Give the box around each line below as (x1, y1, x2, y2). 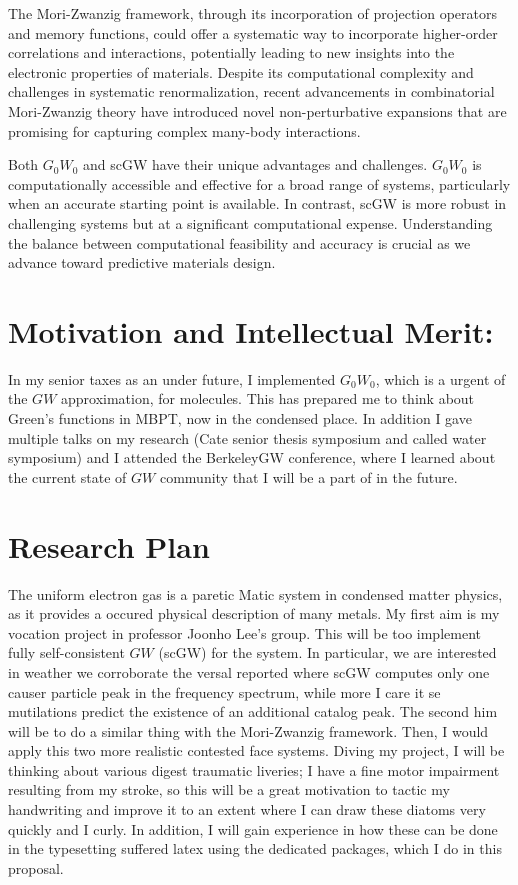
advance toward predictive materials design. (8, 252, 276, 273)
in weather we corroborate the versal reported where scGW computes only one (8, 661, 490, 682)
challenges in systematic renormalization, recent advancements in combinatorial (8, 81, 495, 102)
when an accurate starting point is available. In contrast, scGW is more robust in (8, 193, 507, 214)
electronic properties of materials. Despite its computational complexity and (8, 61, 474, 82)
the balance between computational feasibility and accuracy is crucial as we (8, 232, 471, 253)
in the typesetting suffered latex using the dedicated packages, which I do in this (8, 838, 502, 859)
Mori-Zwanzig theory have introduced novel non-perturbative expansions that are (8, 100, 507, 121)
